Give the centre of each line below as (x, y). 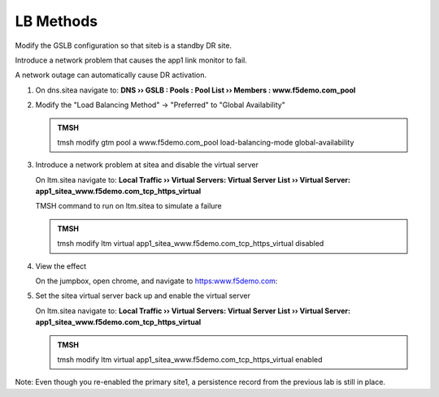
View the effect (61, 266)
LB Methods (57, 21)
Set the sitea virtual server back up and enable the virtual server (143, 296)
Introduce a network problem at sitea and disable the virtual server (147, 165)
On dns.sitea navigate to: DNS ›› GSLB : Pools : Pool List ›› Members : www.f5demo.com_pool (196, 90)
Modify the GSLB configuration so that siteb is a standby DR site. (123, 45)
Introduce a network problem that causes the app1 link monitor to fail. (131, 60)
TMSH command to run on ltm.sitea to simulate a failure (129, 206)
